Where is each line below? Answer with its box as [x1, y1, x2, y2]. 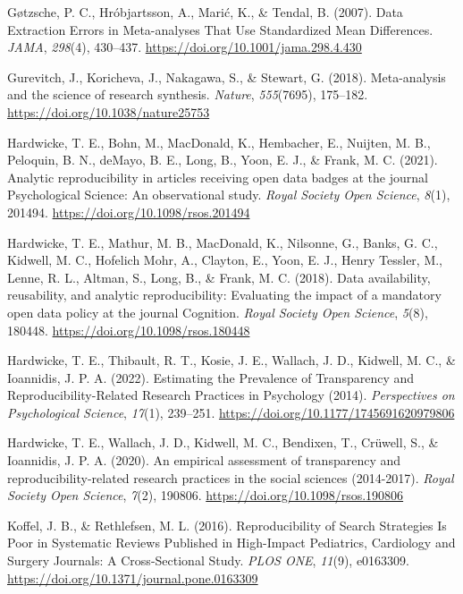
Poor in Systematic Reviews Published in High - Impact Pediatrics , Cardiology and [7, 533, 456, 552]
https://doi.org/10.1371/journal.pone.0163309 [7, 568, 258, 587]
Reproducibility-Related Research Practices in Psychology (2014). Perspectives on [7, 386, 455, 404]
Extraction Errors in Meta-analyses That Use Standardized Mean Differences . [7, 20, 434, 38]
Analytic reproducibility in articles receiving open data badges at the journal [7, 167, 428, 186]
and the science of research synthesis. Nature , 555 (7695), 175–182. [7, 85, 368, 104]
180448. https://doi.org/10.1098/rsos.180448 [7, 320, 250, 339]
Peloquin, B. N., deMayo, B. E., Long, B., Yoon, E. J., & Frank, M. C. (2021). [7, 150, 438, 169]
